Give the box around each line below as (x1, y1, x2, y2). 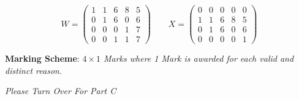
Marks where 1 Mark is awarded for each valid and (103, 52, 294, 65)
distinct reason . (5, 64, 62, 76)
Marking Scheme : (5, 52, 80, 65)
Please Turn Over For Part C (5, 84, 116, 97)
